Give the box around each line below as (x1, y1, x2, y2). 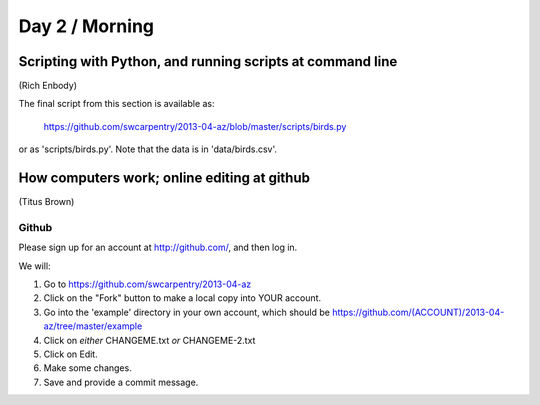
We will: (18, 260, 51, 272)
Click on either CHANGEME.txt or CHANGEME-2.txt (43, 334, 256, 346)
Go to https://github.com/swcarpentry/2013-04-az (43, 278, 252, 290)
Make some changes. (43, 362, 132, 374)
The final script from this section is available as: (18, 98, 215, 110)
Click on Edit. (43, 348, 99, 360)
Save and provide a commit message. (43, 376, 199, 388)
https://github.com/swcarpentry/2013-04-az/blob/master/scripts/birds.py (43, 120, 347, 132)
